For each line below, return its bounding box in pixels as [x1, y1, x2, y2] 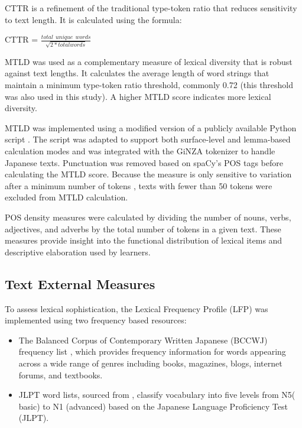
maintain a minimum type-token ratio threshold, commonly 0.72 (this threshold [5, 79, 294, 91]
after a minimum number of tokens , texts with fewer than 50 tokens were [5, 179, 272, 192]
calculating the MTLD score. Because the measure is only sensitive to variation [5, 168, 292, 180]
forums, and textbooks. [18, 368, 103, 381]
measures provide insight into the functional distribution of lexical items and [5, 234, 282, 247]
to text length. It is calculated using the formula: [5, 13, 182, 25]
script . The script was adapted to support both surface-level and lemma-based [5, 133, 291, 145]
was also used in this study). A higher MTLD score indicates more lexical [5, 90, 271, 102]
